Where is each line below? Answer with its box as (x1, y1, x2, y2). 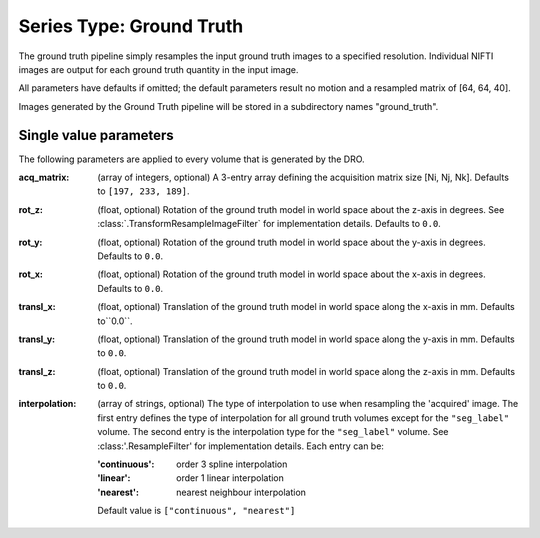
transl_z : (18, 365, 56, 377)
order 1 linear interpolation (176, 472, 285, 484)
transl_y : (18, 333, 56, 345)
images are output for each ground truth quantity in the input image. (18, 63, 299, 75)
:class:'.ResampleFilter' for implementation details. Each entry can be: (97, 440, 385, 452)
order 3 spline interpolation (176, 458, 288, 470)
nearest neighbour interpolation (176, 486, 307, 498)
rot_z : (18, 203, 44, 215)
